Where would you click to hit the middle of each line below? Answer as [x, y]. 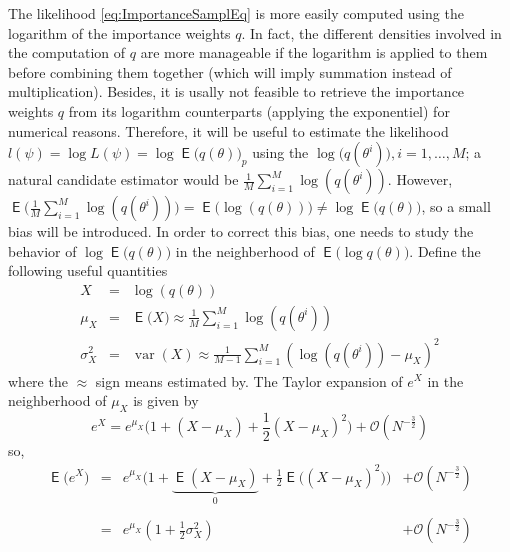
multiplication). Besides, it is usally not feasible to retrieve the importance [236, 91]
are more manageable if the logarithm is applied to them [314, 52]
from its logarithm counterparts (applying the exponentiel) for [259, 110]
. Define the [445, 250]
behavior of [42, 250]
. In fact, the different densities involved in [371, 32]
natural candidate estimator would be [123, 179]
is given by [166, 400]
